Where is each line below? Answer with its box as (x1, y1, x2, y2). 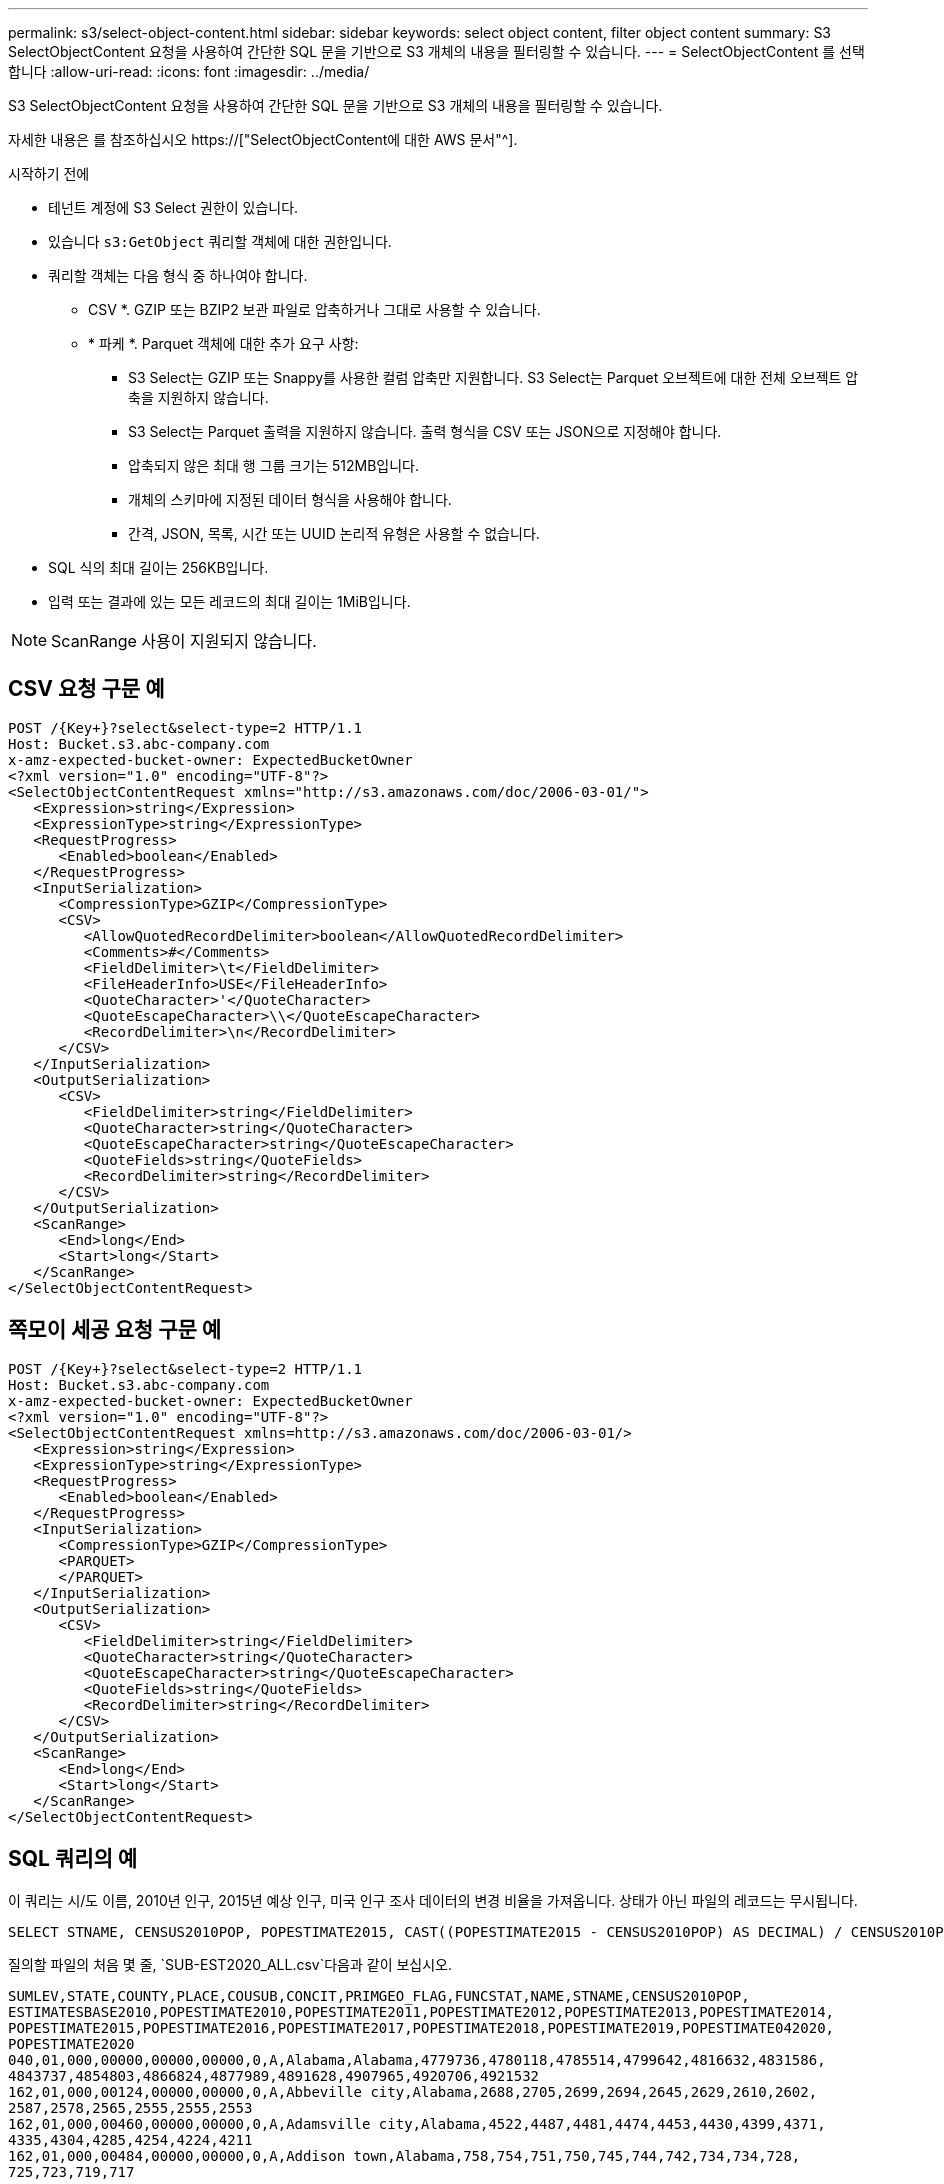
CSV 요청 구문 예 (8, 676, 165, 702)
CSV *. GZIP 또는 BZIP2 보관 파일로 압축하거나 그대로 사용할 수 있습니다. (88, 301, 541, 318)
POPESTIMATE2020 (8, 2035, 135, 2052)
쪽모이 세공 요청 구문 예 (8, 1317, 222, 1343)
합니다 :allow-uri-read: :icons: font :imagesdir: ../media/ (8, 63, 370, 80)
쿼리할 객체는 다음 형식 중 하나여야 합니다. (48, 267, 308, 284)
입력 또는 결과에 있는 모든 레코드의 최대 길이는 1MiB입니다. (48, 593, 411, 610)
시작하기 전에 (8, 165, 90, 182)
